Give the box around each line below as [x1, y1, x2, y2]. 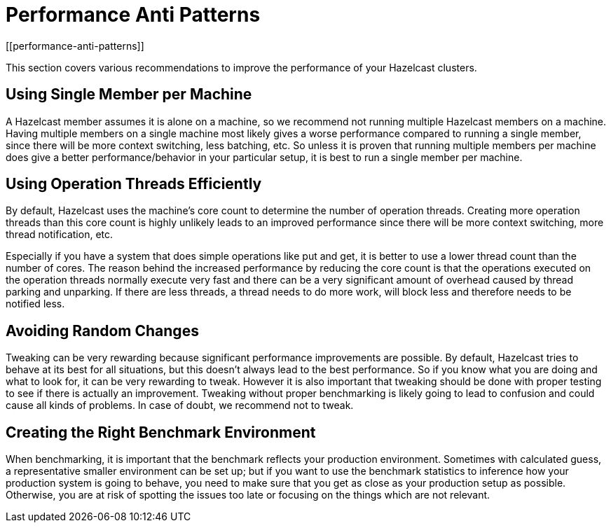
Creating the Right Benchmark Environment [6, 423, 316, 441]
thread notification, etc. [6, 228, 114, 241]
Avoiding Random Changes [6, 321, 199, 340]
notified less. [6, 298, 65, 310]
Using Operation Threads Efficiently [6, 175, 262, 193]
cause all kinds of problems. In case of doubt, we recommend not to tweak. [6, 399, 354, 412]
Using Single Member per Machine [6, 85, 252, 104]
